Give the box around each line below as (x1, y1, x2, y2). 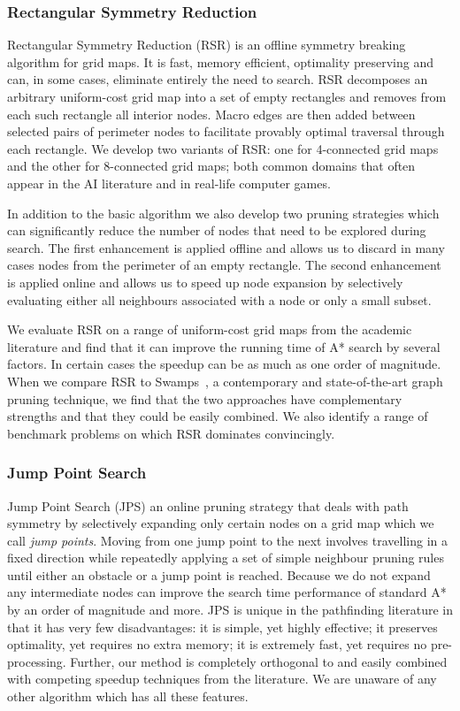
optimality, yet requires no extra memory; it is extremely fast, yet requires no (7, 635, 427, 654)
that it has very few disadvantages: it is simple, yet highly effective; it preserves (7, 617, 438, 636)
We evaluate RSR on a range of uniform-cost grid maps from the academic (7, 320, 412, 339)
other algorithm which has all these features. (7, 687, 249, 706)
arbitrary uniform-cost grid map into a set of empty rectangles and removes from (7, 88, 447, 105)
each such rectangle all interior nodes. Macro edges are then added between (7, 104, 416, 123)
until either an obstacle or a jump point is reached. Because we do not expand (7, 565, 431, 584)
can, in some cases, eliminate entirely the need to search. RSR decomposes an (7, 70, 428, 88)
